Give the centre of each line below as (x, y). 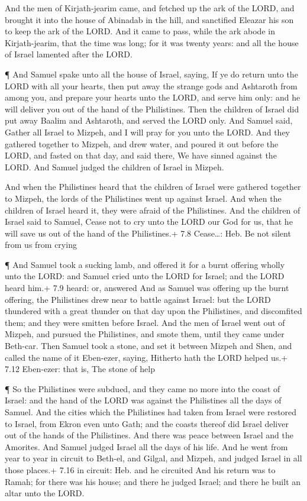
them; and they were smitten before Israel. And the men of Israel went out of (145, 322)
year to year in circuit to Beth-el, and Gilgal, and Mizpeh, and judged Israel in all (153, 458)
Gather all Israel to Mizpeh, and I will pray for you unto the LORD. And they (148, 132)
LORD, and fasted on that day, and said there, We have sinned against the (141, 155)
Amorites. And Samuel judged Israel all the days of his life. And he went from (146, 446)
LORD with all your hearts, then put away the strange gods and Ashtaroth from (151, 85)
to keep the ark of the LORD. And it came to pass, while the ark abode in (140, 31)
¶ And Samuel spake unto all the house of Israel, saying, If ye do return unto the (151, 74)
